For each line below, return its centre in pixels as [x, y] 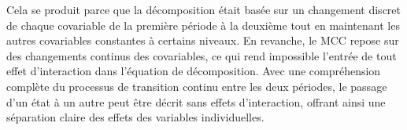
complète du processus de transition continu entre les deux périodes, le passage [197, 86]
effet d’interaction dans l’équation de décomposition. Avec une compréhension [194, 71]
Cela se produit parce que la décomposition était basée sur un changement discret [204, 9]
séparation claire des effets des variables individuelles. [135, 117]
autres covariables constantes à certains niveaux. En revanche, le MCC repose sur [203, 40]
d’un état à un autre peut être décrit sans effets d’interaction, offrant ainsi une [196, 101]
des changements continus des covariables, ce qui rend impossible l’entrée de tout [202, 55]
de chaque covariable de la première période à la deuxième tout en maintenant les [203, 25]
